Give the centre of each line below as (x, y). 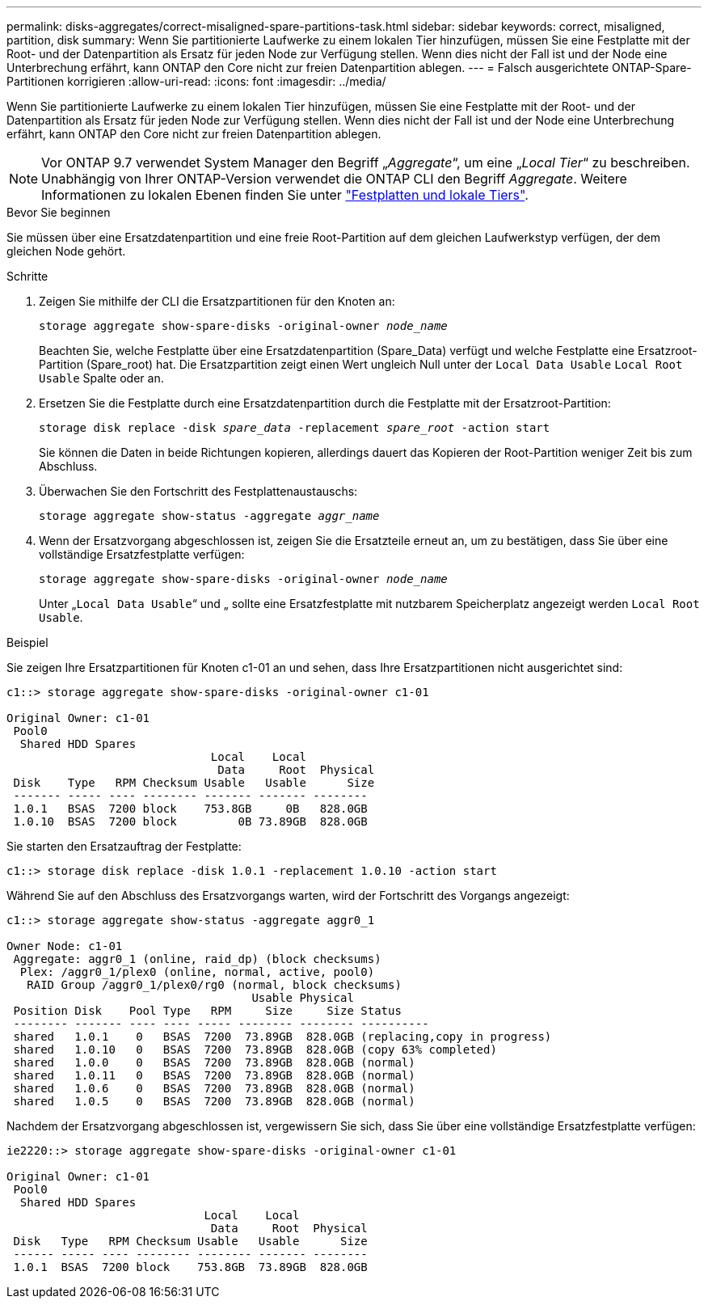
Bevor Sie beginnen (59, 212)
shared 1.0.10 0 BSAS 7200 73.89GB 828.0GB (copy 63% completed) (255, 1049)
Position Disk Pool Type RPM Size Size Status (207, 1011)
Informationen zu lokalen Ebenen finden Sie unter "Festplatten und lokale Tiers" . (285, 195)
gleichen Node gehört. (66, 251)
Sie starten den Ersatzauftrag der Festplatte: (124, 846)
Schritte (27, 276)
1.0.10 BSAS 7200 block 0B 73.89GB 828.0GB (190, 821)
